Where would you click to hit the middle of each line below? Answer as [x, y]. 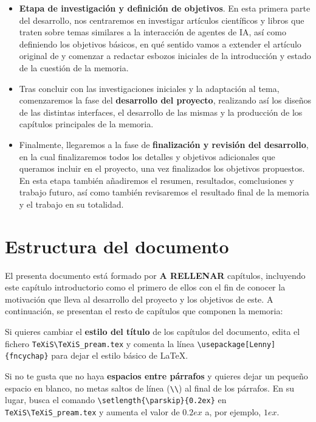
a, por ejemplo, [233, 411]
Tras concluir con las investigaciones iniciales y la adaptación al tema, [149, 88]
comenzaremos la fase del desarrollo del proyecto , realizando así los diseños [165, 100]
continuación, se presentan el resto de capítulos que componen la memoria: [144, 311]
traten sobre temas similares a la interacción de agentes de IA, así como [153, 32]
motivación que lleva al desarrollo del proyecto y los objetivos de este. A [139, 299]
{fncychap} [27, 357]
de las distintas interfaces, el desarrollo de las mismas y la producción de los [161, 112]
